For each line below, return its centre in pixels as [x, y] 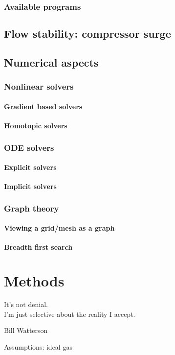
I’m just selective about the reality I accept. [70, 314]
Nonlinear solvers [39, 86]
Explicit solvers [30, 167]
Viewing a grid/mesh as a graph [59, 228]
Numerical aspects [51, 62]
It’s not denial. [26, 304]
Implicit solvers [30, 186]
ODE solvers [29, 147]
